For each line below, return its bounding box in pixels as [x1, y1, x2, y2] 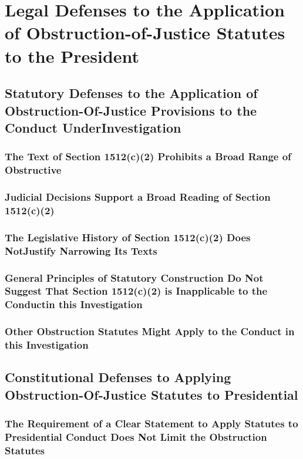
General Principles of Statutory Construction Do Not [5, 270, 264, 285]
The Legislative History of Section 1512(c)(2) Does [5, 230, 251, 244]
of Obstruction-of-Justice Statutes [5, 21, 285, 45]
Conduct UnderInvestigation [5, 118, 181, 136]
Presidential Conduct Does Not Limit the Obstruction [5, 430, 267, 444]
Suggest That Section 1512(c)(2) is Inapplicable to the [5, 283, 268, 298]
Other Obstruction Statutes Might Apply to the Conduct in [5, 324, 295, 339]
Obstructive [5, 163, 62, 177]
